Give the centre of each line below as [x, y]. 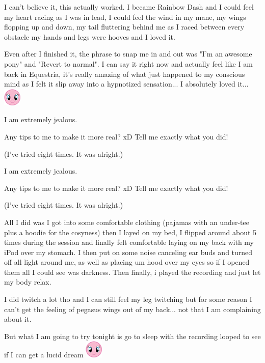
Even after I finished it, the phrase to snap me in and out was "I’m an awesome [128, 54]
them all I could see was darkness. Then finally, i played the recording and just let [132, 272]
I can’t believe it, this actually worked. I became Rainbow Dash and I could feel [129, 7]
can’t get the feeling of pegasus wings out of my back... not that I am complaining [132, 309]
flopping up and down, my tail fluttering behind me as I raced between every [124, 27]
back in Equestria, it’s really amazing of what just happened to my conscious [125, 74]
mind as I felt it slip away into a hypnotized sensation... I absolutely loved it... [126, 84]
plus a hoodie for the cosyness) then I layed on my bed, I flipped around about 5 [130, 232]
